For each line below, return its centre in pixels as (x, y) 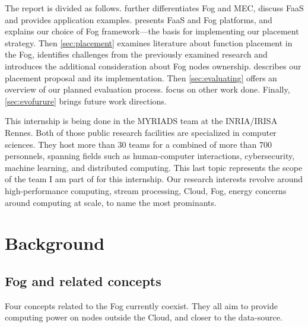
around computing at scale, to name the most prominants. (111, 202)
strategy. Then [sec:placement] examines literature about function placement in (149, 42)
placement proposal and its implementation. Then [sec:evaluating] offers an (141, 77)
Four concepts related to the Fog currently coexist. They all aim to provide (142, 305)
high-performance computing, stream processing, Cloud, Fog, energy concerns (146, 190)
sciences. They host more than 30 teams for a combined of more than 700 (138, 144)
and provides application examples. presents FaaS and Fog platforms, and (139, 19)
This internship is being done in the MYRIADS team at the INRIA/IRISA (141, 121)
